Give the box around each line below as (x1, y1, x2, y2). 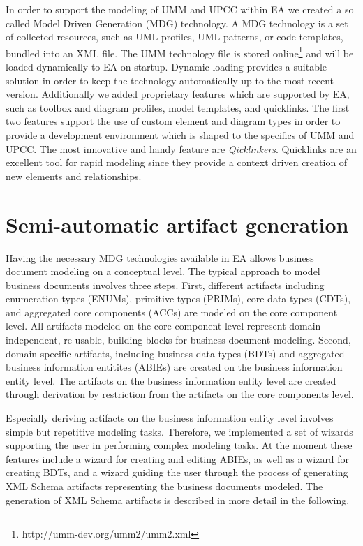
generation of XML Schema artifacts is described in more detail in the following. (6, 492, 350, 507)
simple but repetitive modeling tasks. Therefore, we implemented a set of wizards (6, 424, 353, 438)
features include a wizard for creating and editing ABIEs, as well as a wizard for (6, 451, 350, 466)
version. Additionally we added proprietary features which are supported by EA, (6, 87, 350, 101)
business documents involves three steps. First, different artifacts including (6, 277, 325, 292)
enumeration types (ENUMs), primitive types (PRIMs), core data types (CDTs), (6, 291, 351, 306)
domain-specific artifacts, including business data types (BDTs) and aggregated (6, 346, 345, 360)
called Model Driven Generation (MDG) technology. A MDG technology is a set (6, 15, 348, 30)
